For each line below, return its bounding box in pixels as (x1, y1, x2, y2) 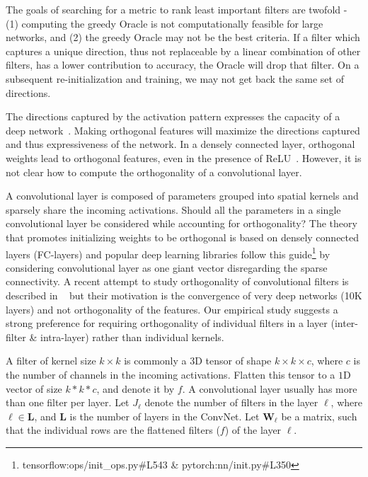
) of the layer (224, 423, 282, 437)
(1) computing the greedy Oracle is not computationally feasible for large (6, 16, 323, 30)
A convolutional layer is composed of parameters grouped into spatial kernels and (6, 188, 359, 203)
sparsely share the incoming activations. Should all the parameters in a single (6, 202, 341, 217)
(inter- (330, 316, 359, 331)
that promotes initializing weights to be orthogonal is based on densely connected (6, 229, 360, 244)
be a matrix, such (281, 408, 357, 423)
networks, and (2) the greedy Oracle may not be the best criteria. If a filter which (6, 30, 360, 45)
